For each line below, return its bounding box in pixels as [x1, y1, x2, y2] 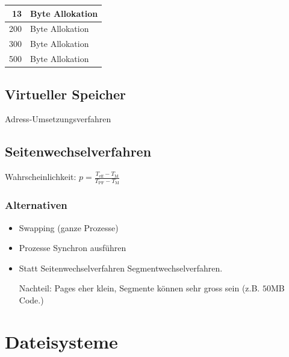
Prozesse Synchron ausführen [19, 241, 126, 254]
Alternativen [5, 197, 67, 213]
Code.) [19, 293, 44, 306]
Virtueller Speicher [5, 84, 126, 103]
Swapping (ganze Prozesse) [19, 221, 119, 234]
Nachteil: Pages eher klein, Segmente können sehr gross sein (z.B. [19, 282, 260, 294]
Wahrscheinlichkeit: [5, 170, 76, 183]
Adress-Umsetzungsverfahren [5, 113, 111, 125]
